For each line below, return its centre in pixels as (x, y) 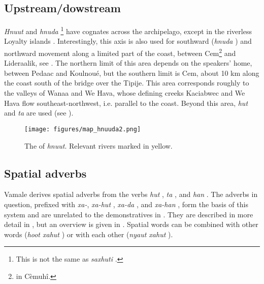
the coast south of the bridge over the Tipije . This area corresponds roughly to (127, 83)
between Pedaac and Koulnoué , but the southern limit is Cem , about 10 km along (132, 73)
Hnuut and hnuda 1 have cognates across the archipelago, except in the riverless (128, 30)
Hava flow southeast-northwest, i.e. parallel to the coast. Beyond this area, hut (126, 103)
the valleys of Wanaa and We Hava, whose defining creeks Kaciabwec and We (125, 93)
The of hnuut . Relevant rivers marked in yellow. (98, 145)
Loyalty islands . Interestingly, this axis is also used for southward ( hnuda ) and (128, 41)
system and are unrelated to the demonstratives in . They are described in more (129, 214)
